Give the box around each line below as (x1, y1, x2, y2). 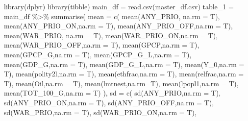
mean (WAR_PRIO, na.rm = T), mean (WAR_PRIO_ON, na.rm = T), (4, 30, 218, 40)
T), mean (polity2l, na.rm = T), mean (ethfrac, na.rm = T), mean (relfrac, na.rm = (4, 69, 244, 79)
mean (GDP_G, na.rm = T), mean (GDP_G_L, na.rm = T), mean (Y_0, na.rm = (4, 59, 245, 69)
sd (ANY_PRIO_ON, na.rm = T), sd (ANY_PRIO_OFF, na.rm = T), (4, 97, 214, 107)
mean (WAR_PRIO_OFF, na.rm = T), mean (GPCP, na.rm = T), (4, 40, 199, 50)
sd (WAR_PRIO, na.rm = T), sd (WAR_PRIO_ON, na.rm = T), (4, 107, 197, 117)
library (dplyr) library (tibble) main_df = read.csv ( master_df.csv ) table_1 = (4, 1, 234, 11)
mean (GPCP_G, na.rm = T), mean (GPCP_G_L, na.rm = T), (4, 49, 192, 59)
